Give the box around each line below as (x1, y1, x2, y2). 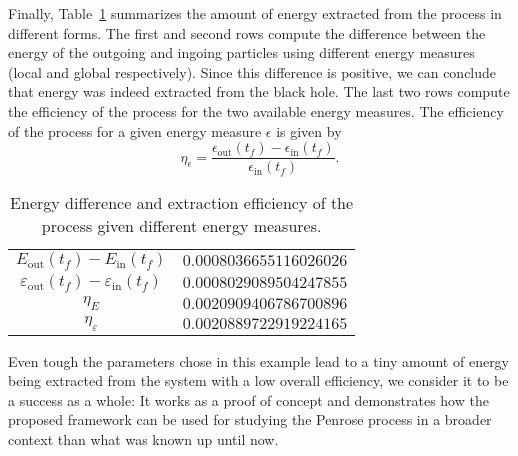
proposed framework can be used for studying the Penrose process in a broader (8, 409, 492, 430)
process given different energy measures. (41, 214, 322, 238)
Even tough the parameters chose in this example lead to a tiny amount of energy (8, 350, 510, 371)
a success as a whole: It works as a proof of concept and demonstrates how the (8, 389, 489, 410)
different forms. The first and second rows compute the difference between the (8, 22, 486, 43)
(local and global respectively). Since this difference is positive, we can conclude (8, 61, 497, 82)
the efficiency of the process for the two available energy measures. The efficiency (8, 100, 504, 121)
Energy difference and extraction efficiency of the (10, 191, 354, 215)
